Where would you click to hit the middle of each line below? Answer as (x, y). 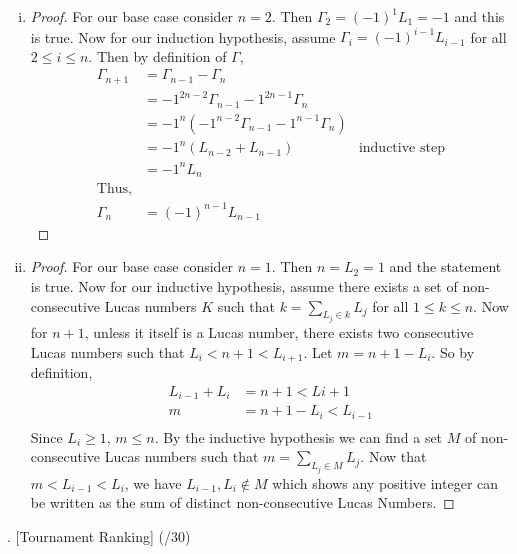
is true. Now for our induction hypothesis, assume (183, 36)
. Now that (393, 456)
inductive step (401, 148)
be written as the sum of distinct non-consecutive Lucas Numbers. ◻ (242, 502)
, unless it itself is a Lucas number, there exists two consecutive (279, 332)
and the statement (445, 266)
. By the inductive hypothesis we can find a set (298, 436)
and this (479, 16)
